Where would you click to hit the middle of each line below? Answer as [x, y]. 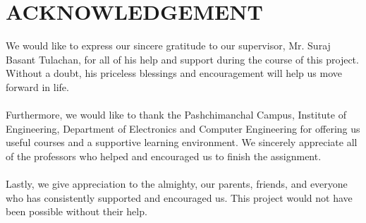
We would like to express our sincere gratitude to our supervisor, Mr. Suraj [168, 46]
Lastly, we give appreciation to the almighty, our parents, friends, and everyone [177, 184]
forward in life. [37, 86]
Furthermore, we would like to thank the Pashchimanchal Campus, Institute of [176, 115]
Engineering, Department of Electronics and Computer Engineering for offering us [183, 128]
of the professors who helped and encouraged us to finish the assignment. [164, 156]
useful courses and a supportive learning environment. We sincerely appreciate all [182, 142]
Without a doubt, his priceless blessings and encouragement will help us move [174, 73]
